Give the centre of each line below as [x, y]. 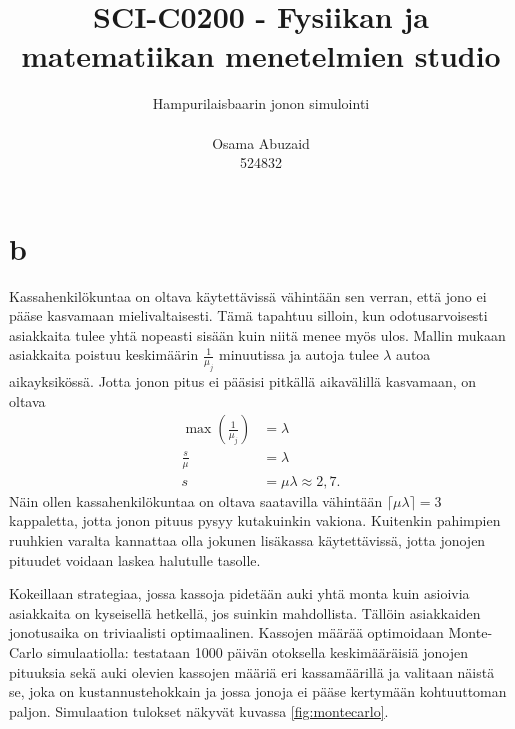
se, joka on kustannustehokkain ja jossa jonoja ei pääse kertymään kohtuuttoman [258, 691]
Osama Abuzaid [261, 142]
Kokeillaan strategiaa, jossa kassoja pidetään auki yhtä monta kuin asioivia [239, 593]
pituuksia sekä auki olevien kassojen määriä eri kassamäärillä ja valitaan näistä [252, 671]
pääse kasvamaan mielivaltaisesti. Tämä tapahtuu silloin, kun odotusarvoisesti [248, 315]
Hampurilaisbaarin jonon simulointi [261, 103]
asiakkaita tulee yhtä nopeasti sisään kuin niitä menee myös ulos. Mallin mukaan [257, 334]
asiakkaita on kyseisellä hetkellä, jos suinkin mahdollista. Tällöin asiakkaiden [245, 612]
